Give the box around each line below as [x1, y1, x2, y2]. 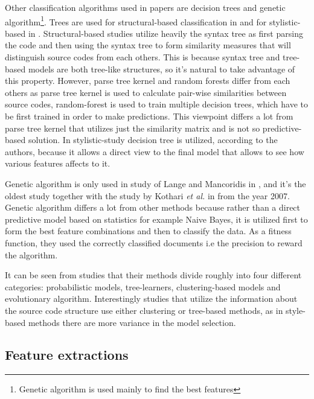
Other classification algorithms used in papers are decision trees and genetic [5, 1, 286, 13]
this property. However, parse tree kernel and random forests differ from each [5, 74, 290, 87]
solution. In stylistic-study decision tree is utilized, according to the [28, 133, 278, 146]
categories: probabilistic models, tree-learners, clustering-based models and [5, 280, 281, 293]
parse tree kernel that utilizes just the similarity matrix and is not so [5, 121, 260, 134]
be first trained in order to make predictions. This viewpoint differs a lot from [5, 110, 293, 122]
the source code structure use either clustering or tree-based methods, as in [5, 304, 283, 316]
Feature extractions [5, 345, 129, 364]
